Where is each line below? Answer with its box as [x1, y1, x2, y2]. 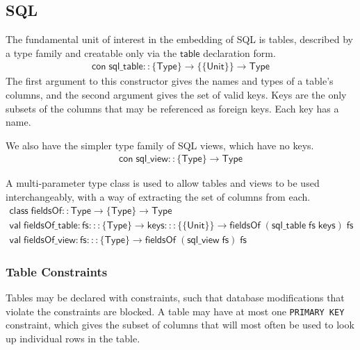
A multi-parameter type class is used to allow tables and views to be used [6, 176, 320, 190]
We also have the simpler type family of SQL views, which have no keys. [6, 137, 314, 152]
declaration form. [203, 45, 276, 60]
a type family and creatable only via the [6, 45, 177, 60]
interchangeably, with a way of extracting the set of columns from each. [6, 190, 311, 204]
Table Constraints [6, 262, 108, 280]
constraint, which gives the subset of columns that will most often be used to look [6, 317, 354, 332]
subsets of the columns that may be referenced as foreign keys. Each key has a [6, 101, 339, 115]
